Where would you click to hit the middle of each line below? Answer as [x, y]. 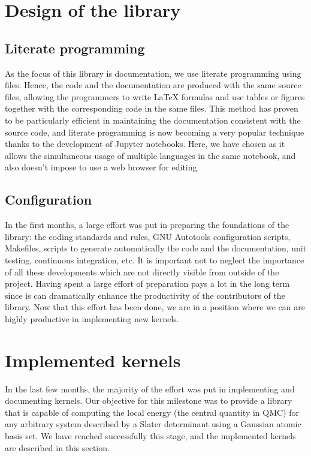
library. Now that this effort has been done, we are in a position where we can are [155, 307]
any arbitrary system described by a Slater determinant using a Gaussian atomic [153, 424]
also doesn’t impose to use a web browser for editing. [102, 167]
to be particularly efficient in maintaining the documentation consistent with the [153, 120]
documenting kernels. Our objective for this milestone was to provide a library [149, 400]
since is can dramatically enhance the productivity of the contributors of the [145, 295]
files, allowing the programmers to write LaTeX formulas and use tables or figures [155, 96]
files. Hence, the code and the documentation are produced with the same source [153, 85]
